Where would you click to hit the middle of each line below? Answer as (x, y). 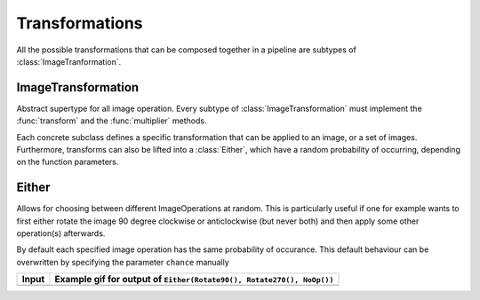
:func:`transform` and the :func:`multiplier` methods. (112, 121)
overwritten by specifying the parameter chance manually (123, 262)
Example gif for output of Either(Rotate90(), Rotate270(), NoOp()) (194, 280)
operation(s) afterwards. (61, 233)
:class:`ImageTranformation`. (69, 61)
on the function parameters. (68, 162)
